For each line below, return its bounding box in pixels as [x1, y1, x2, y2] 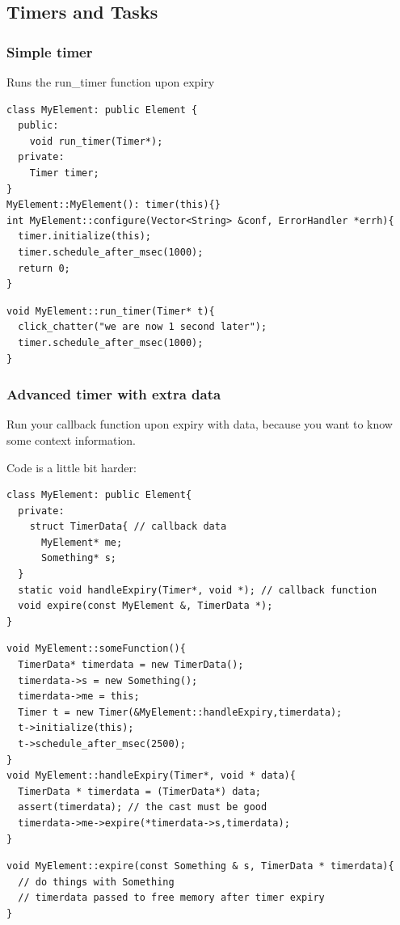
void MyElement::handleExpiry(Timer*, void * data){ [6, 770, 296, 782]
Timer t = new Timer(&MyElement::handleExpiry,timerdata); [18, 706, 343, 718]
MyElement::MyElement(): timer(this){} [6, 199, 221, 211]
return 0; [18, 262, 70, 274]
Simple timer [6, 41, 93, 61]
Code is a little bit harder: [6, 458, 137, 475]
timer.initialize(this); [18, 230, 151, 243]
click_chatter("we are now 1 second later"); [18, 321, 267, 333]
